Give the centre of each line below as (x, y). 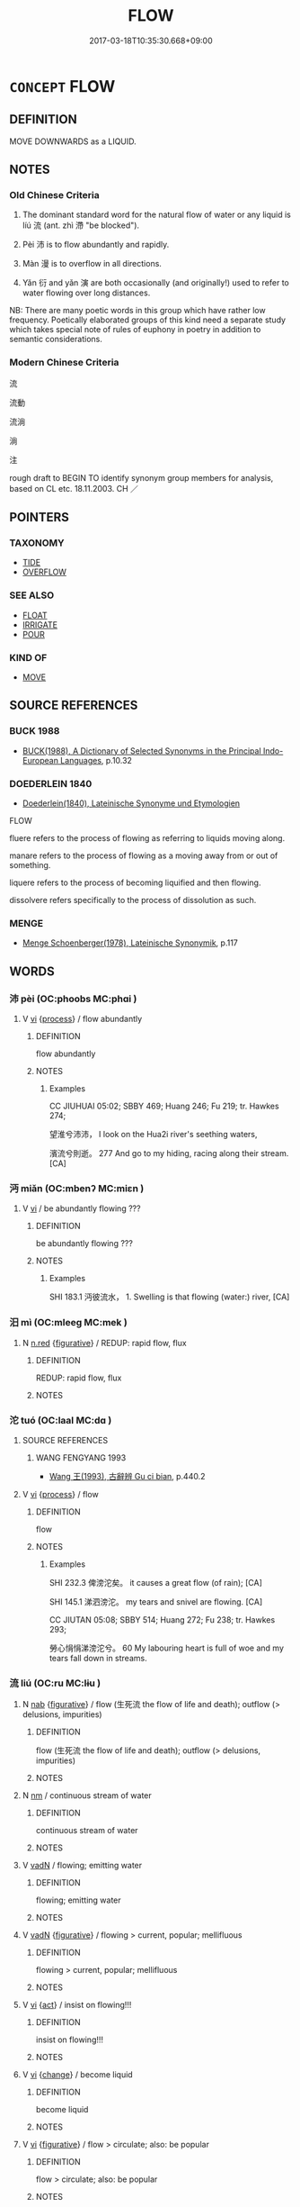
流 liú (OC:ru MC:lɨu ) (55, 1683)
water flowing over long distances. (86, 293)
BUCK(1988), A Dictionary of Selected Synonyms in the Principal (142, 751)
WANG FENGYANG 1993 (81, 1457)
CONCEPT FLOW (62, 86)
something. (30, 865)
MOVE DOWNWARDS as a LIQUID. (73, 141)
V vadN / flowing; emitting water (82, 1866)
